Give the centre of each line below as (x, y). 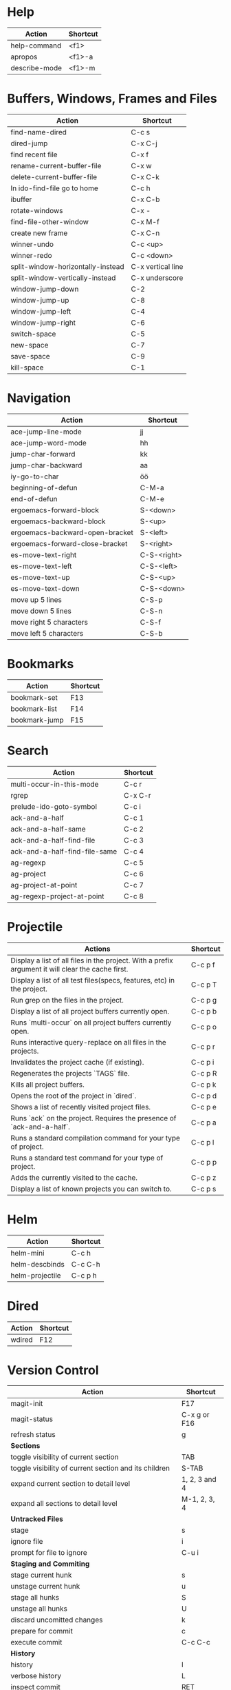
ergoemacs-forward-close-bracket (69, 543)
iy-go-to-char (35, 476)
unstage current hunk (45, 1587)
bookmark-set (34, 697)
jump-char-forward (43, 454)
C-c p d (204, 1096)
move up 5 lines (36, 599)
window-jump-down (45, 289)
